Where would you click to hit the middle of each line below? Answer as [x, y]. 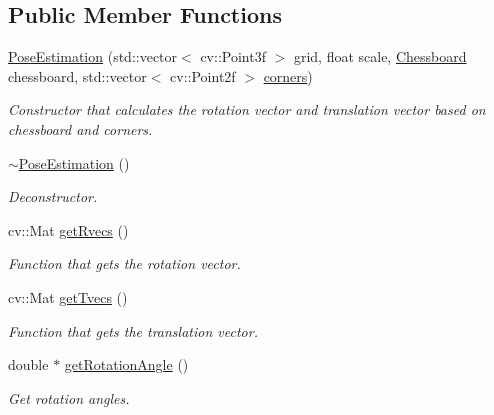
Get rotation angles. [69, 397]
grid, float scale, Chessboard [380, 56]
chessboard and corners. [80, 128]
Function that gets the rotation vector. [124, 263]
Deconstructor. [53, 196]
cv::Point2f [203, 75]
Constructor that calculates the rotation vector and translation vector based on [247, 109]
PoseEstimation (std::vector [93, 56]
